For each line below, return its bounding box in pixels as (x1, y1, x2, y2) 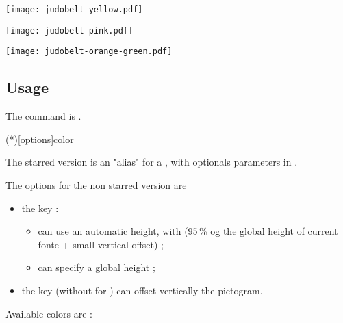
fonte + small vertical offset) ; (38, 237, 164, 251)
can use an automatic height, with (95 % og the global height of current (38, 224, 338, 238)
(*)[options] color (5, 131, 74, 146)
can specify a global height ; (38, 260, 155, 274)
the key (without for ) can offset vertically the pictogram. (21, 283, 263, 297)
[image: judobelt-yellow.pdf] (5, 5, 143, 14)
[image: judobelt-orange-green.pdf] (5, 47, 173, 57)
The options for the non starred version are (5, 177, 187, 192)
